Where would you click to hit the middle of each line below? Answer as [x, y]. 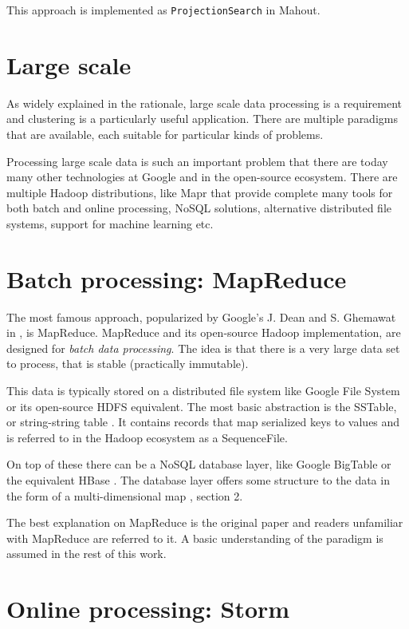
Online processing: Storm [148, 609]
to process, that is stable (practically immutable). [128, 364]
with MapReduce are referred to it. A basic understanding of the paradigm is [195, 538]
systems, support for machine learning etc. [110, 223]
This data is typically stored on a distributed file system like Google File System [203, 391]
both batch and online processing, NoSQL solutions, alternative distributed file [199, 208]
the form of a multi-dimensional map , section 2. [125, 495]
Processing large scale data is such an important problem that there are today [197, 161]
